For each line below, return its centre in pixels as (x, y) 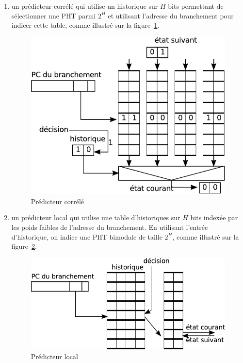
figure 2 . (24, 246)
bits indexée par (214, 217)
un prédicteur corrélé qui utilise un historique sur (85, 6)
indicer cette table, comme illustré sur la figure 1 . (85, 25)
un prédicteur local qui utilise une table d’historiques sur (96, 217)
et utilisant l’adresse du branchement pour (171, 15)
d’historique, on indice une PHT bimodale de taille (87, 236)
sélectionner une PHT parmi (54, 15)
